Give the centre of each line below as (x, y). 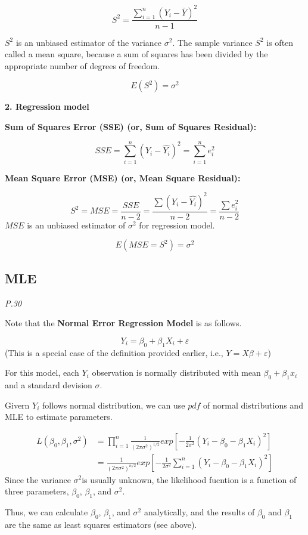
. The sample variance (212, 42)
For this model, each (42, 372)
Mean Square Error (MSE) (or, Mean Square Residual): (123, 177)
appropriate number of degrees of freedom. (83, 65)
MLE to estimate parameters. (59, 417)
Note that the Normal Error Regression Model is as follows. (123, 323)
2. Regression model (47, 106)
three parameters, (37, 491)
